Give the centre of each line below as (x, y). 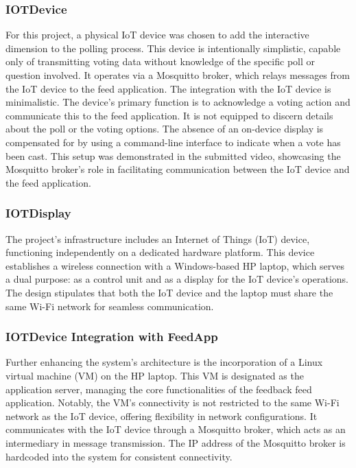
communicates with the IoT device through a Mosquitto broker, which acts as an (176, 429)
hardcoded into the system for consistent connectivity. (119, 456)
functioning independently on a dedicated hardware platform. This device (160, 252)
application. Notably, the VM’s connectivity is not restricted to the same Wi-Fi (173, 402)
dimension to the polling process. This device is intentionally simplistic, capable (173, 48)
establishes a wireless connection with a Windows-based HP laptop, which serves (175, 265)
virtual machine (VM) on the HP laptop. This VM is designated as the (155, 375)
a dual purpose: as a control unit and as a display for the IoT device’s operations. (177, 279)
